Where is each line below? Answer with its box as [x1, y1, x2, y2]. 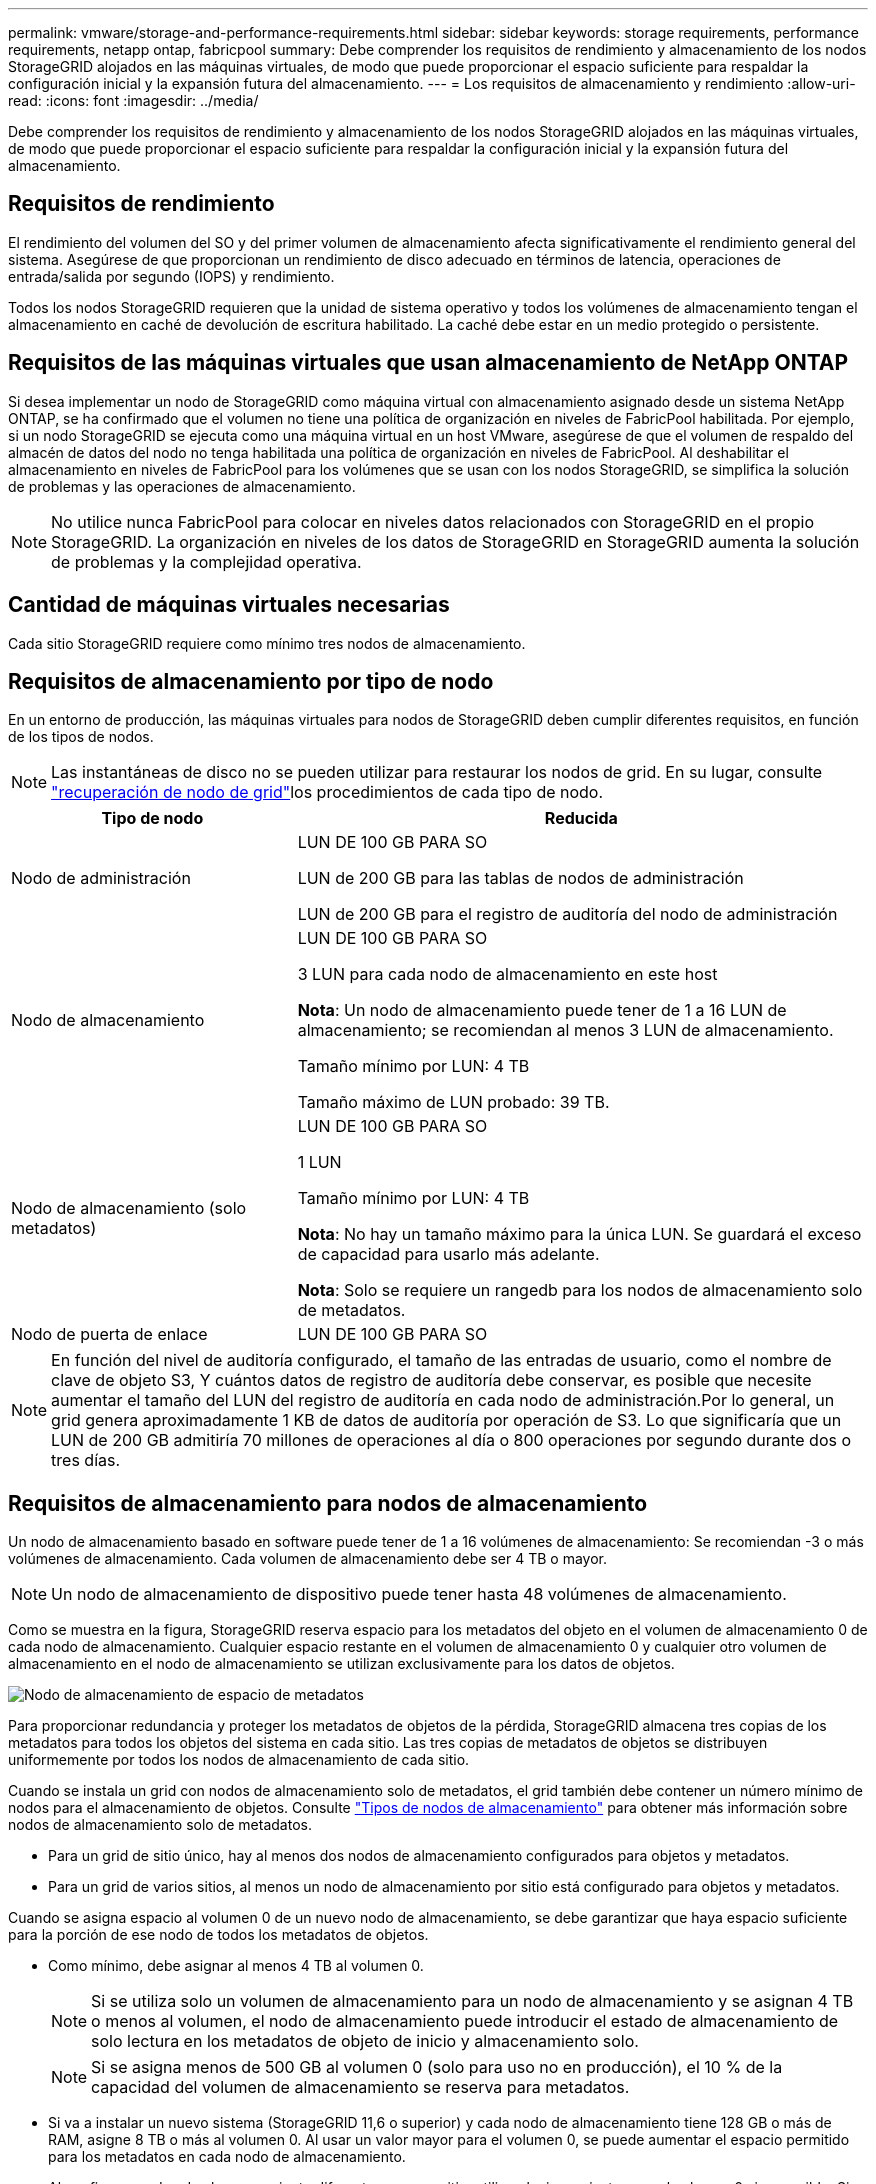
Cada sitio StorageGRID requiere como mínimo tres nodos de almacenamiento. [8, 634, 526, 652]
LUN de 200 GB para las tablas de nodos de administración [297, 868, 744, 889]
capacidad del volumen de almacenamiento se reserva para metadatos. [91, 2077, 630, 2098]
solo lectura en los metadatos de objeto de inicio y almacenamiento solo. [91, 2031, 639, 2052]
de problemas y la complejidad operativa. [51, 551, 362, 572]
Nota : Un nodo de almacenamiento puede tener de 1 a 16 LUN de [297, 1000, 787, 1021]
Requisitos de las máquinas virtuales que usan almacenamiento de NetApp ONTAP [8, 350, 849, 376]
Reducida [544, 808, 618, 829]
